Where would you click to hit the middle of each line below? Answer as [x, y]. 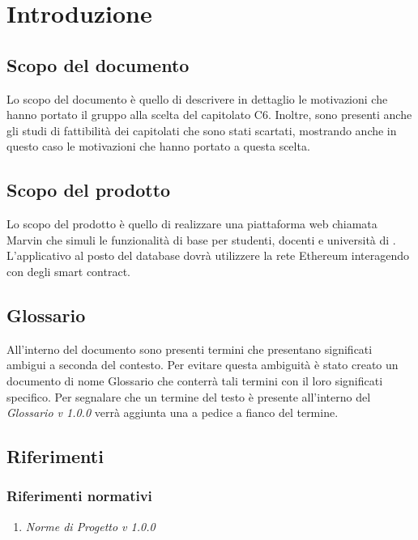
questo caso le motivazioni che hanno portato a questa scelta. [158, 146]
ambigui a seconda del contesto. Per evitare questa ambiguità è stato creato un [203, 365]
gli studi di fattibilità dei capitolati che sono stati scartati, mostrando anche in [202, 130]
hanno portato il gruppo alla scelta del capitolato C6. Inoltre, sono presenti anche [209, 115]
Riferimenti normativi [79, 496]
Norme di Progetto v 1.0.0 [90, 526]
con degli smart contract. [68, 271]
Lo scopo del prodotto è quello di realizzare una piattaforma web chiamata [192, 224]
